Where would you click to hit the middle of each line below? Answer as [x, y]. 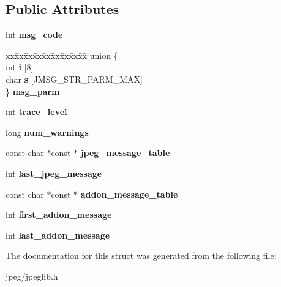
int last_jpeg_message [54, 173]
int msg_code [34, 35]
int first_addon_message [59, 214]
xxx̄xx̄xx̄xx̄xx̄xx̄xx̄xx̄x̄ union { [62, 55]
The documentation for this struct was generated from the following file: [141, 255]
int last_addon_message [58, 235]
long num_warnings [47, 132]
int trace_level [36, 112]
